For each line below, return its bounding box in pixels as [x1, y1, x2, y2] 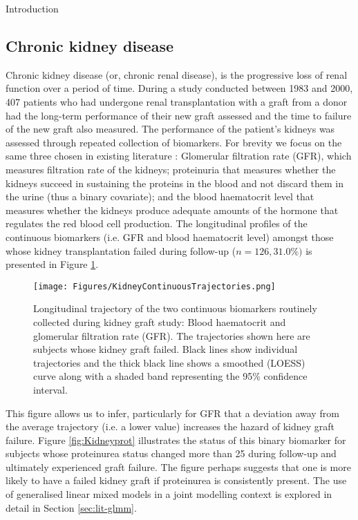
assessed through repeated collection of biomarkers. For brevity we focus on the [6, 135, 342, 149]
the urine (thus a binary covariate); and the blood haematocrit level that [6, 189, 314, 204]
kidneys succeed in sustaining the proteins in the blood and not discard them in [6, 175, 344, 190]
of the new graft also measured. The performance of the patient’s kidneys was [6, 122, 335, 136]
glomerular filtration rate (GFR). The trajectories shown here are [33, 328, 310, 343]
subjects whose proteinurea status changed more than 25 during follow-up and [6, 446, 337, 461]
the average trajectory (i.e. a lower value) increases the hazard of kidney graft [6, 419, 335, 434]
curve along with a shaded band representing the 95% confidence [33, 369, 308, 383]
